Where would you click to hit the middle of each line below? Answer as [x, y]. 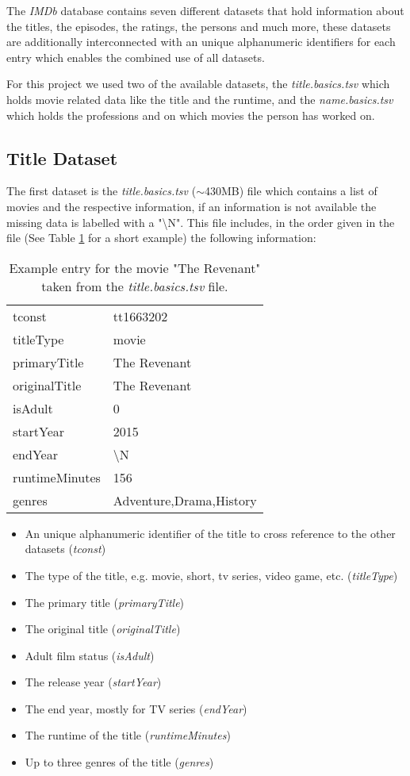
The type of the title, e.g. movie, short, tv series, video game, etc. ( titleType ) [211, 575]
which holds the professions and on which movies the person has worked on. [191, 115]
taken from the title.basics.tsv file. [135, 286]
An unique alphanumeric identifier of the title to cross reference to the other [210, 533]
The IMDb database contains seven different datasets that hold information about [205, 10]
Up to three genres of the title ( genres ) [119, 762]
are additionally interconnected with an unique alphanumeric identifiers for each [201, 42]
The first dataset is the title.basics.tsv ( [102, 191]
